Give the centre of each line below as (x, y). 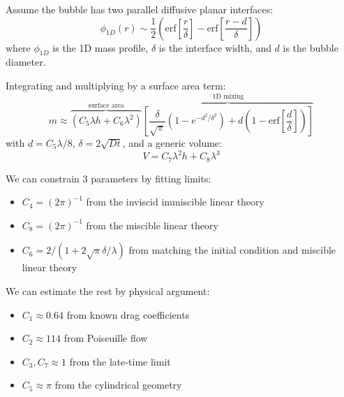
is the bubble (311, 47)
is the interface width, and (215, 47)
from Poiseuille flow (106, 338)
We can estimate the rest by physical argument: (108, 290)
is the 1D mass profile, (100, 47)
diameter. (26, 62)
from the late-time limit (120, 361)
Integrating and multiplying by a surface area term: (116, 85)
